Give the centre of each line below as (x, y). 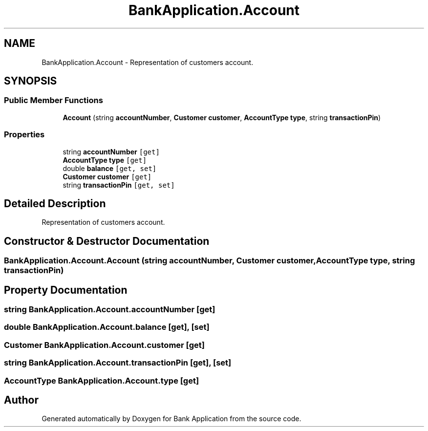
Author (21, 400)
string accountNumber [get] (111, 151)
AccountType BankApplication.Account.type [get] (102, 380)
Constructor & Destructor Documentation (107, 241)
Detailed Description (55, 203)
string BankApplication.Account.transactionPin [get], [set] (118, 363)
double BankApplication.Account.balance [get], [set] (107, 327)
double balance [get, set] (110, 168)
